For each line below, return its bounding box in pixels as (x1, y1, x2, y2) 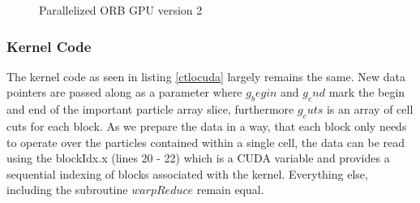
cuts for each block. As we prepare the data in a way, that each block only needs (6, 118, 407, 134)
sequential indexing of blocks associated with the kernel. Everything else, (6, 165, 368, 182)
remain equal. (196, 181, 264, 198)
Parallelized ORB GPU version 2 (39, 2, 203, 18)
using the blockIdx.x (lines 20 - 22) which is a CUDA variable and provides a (6, 149, 390, 166)
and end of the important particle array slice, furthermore (6, 101, 294, 118)
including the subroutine (6, 181, 128, 198)
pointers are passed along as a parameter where (6, 84, 242, 101)
